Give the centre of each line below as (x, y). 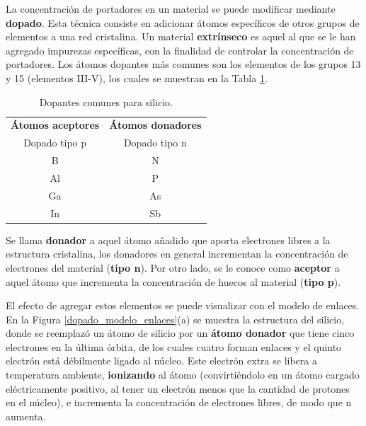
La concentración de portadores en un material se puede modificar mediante (171, 8)
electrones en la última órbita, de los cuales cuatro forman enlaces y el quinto (174, 346)
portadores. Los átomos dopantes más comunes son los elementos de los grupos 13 (183, 64)
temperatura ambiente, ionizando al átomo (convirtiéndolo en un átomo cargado (183, 375)
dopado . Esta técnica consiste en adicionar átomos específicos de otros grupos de (183, 22)
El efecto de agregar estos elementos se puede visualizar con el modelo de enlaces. (183, 305)
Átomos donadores (155, 125)
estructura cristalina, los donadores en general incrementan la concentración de (177, 254)
